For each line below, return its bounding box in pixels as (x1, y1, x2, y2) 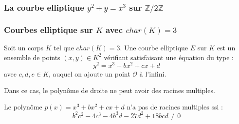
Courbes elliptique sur (4, 23, 93, 35)
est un (217, 43, 236, 53)
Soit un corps (4, 43, 44, 53)
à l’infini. (139, 69, 166, 79)
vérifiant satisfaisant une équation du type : (104, 52, 234, 62)
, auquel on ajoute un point (49, 69, 130, 79)
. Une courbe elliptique (120, 43, 188, 53)
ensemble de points (4, 52, 60, 62)
